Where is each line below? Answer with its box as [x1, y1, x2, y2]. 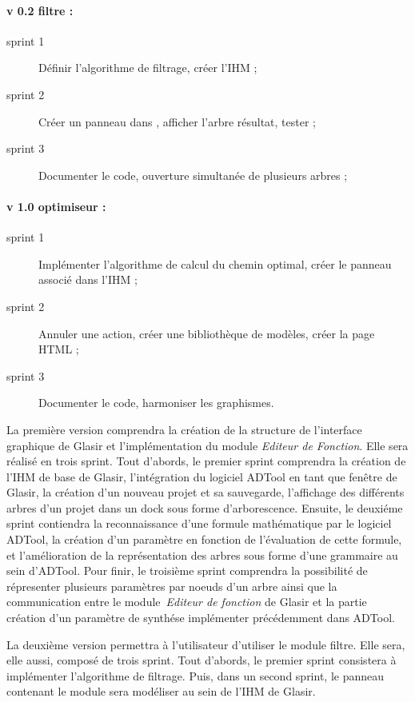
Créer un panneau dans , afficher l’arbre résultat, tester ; [38, 113, 317, 130]
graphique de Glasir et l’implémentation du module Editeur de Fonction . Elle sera [6, 437, 409, 453]
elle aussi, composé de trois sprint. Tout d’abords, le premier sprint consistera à [6, 652, 397, 668]
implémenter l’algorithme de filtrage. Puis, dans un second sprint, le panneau [6, 667, 385, 684]
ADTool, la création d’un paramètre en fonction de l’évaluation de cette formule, [6, 531, 402, 548]
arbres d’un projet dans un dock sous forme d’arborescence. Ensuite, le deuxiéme [6, 499, 403, 516]
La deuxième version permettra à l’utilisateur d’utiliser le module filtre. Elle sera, [6, 636, 405, 652]
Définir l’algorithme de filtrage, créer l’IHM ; [38, 59, 257, 76]
